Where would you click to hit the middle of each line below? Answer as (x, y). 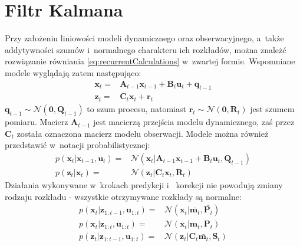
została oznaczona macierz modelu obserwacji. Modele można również (143, 133)
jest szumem (272, 109)
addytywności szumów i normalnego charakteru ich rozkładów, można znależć (146, 49)
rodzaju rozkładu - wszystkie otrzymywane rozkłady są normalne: (123, 196)
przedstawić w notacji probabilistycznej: (78, 145)
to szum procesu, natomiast (136, 109)
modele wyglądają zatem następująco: (73, 72)
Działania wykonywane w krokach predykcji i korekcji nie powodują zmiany (144, 185)
